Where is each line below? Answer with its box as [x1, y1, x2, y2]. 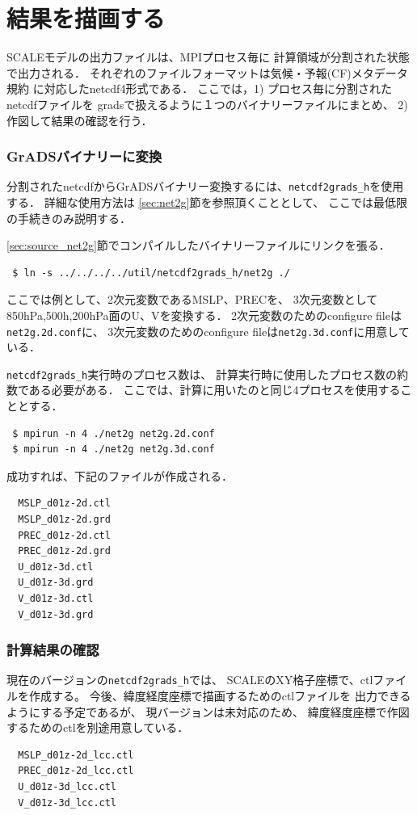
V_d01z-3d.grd [18, 608, 94, 620]
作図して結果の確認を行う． [6, 111, 153, 128]
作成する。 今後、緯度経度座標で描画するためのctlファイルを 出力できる [28, 687, 411, 704]
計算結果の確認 [6, 640, 99, 660]
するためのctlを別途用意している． [6, 719, 189, 736]
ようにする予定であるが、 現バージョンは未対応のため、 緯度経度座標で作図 [6, 703, 410, 720]
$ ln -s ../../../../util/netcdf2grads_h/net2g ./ [12, 267, 290, 279]
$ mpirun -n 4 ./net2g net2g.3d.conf [12, 443, 215, 456]
